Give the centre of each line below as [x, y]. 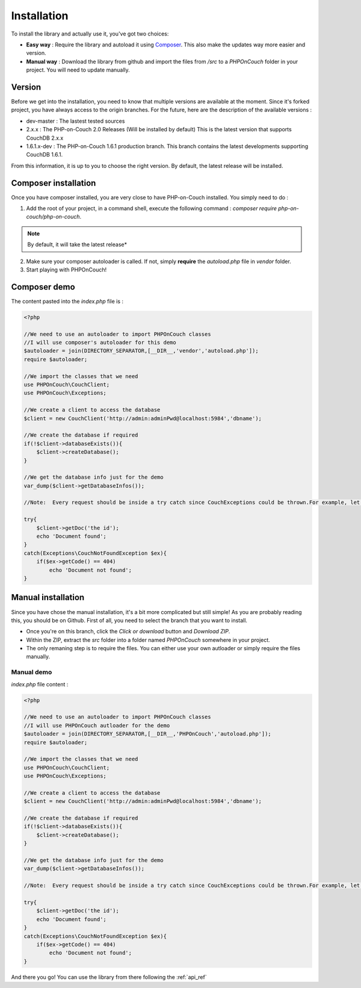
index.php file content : [40, 684]
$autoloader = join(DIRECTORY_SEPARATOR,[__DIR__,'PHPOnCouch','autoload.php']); [148, 734]
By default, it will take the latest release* [77, 244]
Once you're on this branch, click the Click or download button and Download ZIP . [128, 632]
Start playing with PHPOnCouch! [66, 270]
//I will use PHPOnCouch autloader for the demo [97, 725]
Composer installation [54, 183]
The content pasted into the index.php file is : [67, 301]
